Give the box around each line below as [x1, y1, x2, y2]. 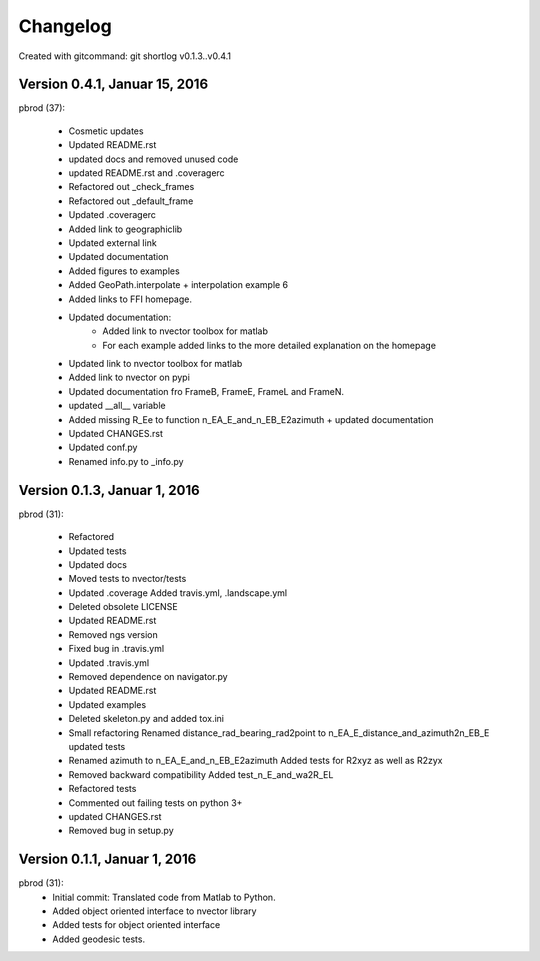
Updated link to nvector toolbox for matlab [68, 358, 243, 370]
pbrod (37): [18, 102, 65, 114]
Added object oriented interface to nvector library [52, 905, 257, 917]
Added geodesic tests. [52, 933, 145, 945]
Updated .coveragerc [68, 209, 157, 221]
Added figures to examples [68, 265, 180, 277]
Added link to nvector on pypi [68, 371, 190, 384]
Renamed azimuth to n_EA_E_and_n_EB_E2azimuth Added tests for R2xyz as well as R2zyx [68, 755, 443, 767]
